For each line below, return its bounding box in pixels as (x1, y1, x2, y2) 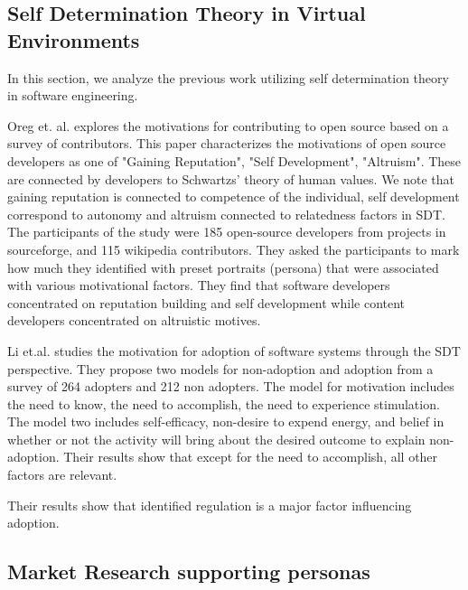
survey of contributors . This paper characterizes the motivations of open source (7, 134, 446, 153)
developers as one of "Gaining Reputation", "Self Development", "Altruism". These (7, 151, 462, 170)
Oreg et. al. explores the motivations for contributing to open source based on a (7, 116, 449, 135)
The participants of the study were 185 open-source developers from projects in (7, 222, 446, 241)
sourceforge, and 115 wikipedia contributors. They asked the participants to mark (7, 239, 460, 258)
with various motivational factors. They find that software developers (7, 276, 390, 295)
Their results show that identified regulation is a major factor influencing (7, 495, 412, 514)
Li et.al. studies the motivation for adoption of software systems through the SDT (7, 341, 461, 360)
